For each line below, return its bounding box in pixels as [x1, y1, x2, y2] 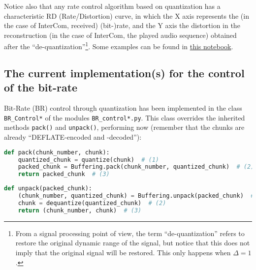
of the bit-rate [4, 80, 78, 95]
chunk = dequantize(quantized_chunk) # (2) [18, 199, 166, 207]
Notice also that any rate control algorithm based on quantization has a [4, 1, 221, 11]
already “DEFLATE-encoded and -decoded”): [4, 132, 142, 142]
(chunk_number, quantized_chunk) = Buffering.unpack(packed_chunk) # [18, 192, 255, 200]
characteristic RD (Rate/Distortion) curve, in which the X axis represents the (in [4, 10, 249, 21]
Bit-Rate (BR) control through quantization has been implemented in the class [4, 103, 242, 113]
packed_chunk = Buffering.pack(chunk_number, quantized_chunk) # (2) [18, 163, 255, 171]
